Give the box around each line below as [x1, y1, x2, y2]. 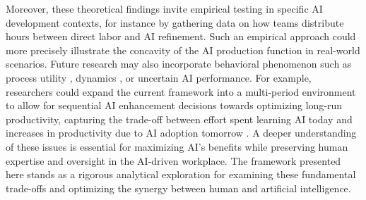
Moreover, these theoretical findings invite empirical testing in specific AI [6, 1, 323, 15]
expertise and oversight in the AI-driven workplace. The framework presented [6, 153, 341, 168]
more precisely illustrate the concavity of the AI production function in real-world [6, 42, 360, 57]
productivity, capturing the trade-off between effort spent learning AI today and [6, 111, 353, 126]
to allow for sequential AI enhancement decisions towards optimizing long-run [6, 98, 343, 113]
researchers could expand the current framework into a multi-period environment [6, 84, 356, 99]
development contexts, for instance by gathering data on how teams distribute [6, 15, 344, 30]
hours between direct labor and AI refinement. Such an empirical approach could [6, 29, 356, 44]
